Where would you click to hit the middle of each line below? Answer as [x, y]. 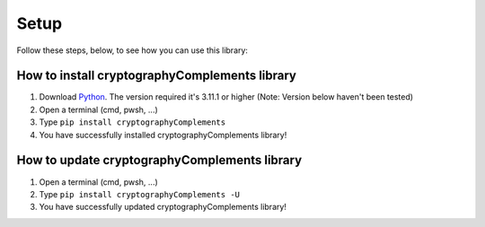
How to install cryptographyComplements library [156, 76]
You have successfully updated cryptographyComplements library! [163, 207]
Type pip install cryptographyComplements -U [139, 194]
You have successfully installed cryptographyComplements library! [163, 135]
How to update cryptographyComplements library [159, 160]
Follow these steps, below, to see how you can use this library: [132, 50]
